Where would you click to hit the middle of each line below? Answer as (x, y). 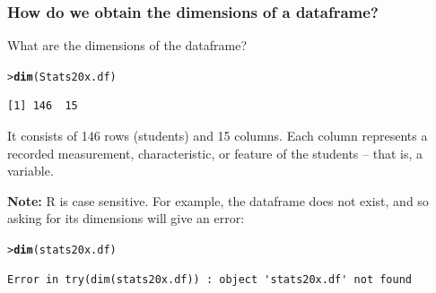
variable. (31, 171)
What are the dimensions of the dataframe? (127, 45)
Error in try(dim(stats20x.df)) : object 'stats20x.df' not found (210, 279)
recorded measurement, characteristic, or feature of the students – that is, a (215, 153)
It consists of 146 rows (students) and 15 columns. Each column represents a (218, 136)
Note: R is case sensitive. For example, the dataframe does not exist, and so (218, 200)
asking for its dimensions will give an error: (126, 218)
